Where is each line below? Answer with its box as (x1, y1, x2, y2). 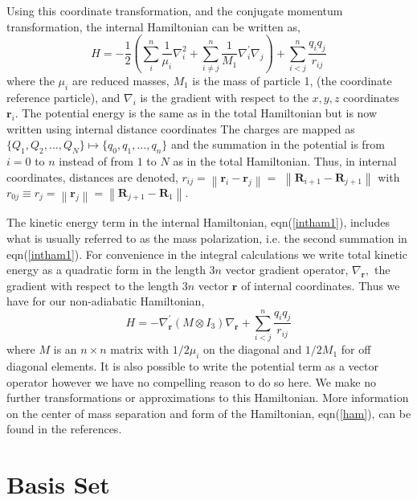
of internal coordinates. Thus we (241, 277, 400, 293)
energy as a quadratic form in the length (6, 261, 206, 278)
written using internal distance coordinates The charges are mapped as (6, 120, 355, 137)
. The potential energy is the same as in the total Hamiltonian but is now (14, 105, 378, 121)
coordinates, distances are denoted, (6, 168, 178, 185)
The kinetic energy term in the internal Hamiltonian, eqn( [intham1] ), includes (6, 214, 390, 231)
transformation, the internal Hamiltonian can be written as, (6, 18, 300, 35)
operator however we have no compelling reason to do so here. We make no (6, 373, 376, 390)
